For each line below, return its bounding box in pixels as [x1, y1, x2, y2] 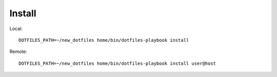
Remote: [9, 48, 28, 55]
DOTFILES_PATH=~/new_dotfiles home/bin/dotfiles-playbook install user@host [18, 60, 216, 66]
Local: [9, 25, 23, 32]
